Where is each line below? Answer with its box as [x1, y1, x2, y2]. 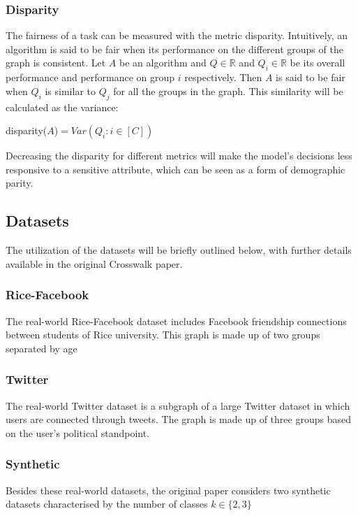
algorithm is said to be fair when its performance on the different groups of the [6, 41, 343, 56]
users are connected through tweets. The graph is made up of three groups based [6, 412, 351, 427]
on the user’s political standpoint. [6, 425, 150, 440]
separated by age [6, 341, 77, 355]
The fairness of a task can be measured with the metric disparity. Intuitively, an [6, 28, 348, 43]
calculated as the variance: [6, 99, 119, 114]
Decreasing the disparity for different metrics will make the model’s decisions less [6, 148, 352, 163]
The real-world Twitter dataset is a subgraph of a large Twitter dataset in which [6, 398, 350, 413]
